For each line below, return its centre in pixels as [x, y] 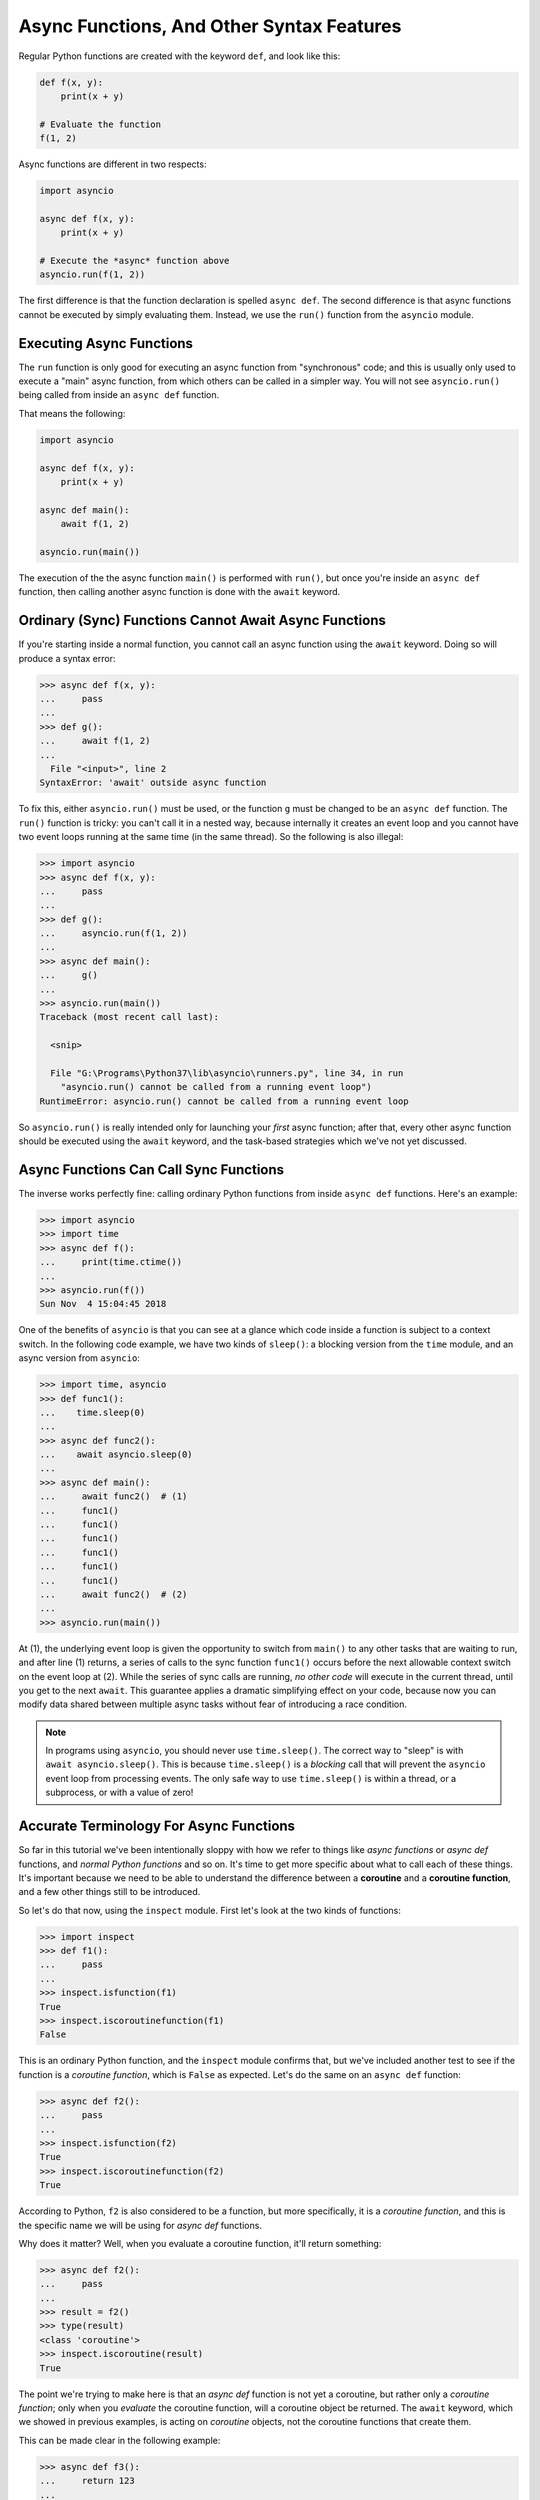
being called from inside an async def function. [119, 395]
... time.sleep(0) [92, 1412]
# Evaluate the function [100, 124]
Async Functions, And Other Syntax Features [210, 26]
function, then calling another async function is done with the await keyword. [179, 592]
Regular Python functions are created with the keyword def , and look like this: [179, 56]
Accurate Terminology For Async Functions [156, 1826]
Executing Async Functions [106, 343]
